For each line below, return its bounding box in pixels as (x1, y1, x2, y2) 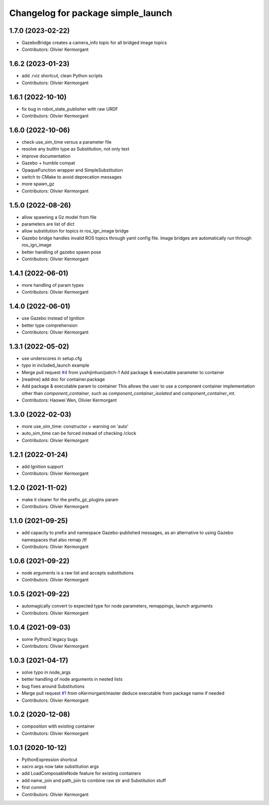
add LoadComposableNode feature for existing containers (21, 771, 141, 777)
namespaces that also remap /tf (21, 537, 87, 543)
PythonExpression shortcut (21, 756, 77, 763)
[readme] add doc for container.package (21, 377, 105, 382)
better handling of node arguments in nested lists (21, 676, 123, 682)
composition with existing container (21, 723, 95, 729)
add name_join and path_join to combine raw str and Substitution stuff (21, 777, 166, 783)
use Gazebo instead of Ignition (21, 315, 85, 321)
